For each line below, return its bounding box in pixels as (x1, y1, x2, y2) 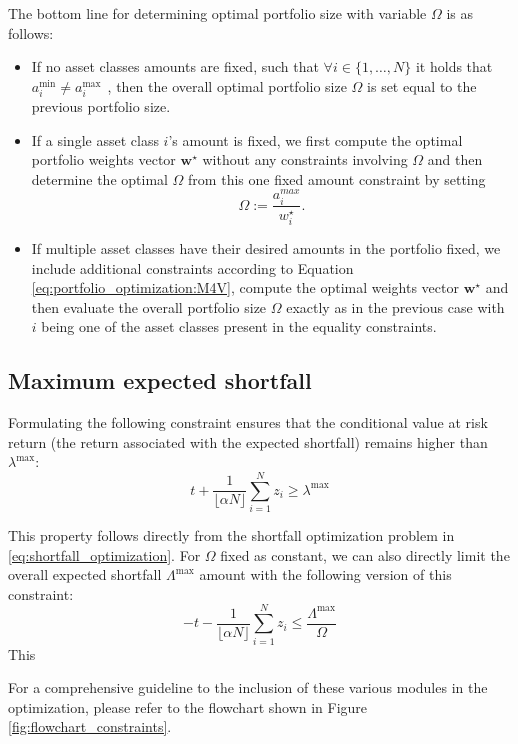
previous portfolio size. (31, 95, 171, 116)
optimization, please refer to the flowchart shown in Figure (8, 696, 368, 717)
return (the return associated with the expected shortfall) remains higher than (8, 431, 488, 452)
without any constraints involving (202, 149, 408, 170)
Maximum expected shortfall (8, 365, 312, 396)
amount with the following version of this (199, 564, 452, 585)
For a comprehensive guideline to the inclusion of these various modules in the (8, 677, 488, 698)
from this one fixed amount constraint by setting (188, 168, 486, 189)
